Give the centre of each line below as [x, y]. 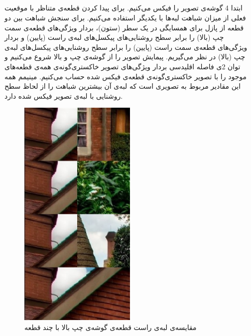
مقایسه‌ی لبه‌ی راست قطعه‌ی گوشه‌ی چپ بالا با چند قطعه [111, 327]
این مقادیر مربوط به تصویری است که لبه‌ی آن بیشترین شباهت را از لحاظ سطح [123, 86]
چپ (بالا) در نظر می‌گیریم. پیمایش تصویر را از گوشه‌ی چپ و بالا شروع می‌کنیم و [125, 57]
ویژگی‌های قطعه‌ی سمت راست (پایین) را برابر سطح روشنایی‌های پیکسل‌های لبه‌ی [126, 47]
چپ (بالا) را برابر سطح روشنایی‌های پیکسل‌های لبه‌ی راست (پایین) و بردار [114, 37]
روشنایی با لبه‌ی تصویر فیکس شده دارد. [64, 95]
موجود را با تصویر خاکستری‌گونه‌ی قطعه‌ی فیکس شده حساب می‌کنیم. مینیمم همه [126, 76]
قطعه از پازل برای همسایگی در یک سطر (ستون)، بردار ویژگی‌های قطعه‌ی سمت [124, 27]
